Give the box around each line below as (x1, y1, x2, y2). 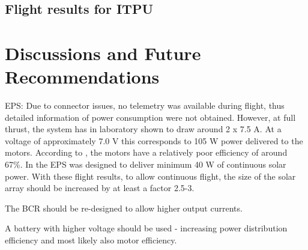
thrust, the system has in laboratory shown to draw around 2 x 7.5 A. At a (5, 123, 282, 135)
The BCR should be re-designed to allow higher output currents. (5, 201, 243, 214)
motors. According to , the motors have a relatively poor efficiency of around (5, 146, 288, 159)
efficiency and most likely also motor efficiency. (5, 234, 177, 246)
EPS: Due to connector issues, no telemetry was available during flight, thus (5, 99, 285, 112)
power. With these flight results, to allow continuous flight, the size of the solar (5, 169, 296, 182)
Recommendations (5, 64, 160, 89)
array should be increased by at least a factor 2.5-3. (5, 181, 195, 194)
